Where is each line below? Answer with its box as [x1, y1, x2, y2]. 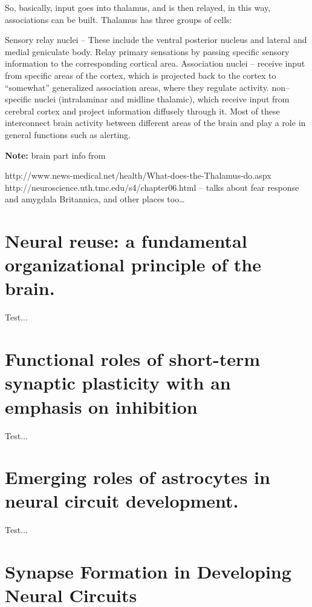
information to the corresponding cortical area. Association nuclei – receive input [5, 57, 305, 70]
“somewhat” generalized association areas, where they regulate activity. [5, 81, 269, 93]
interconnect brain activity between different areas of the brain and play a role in [5, 116, 306, 129]
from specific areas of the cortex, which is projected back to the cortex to [5, 68, 276, 81]
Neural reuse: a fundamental [5, 228, 247, 253]
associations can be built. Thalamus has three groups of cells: [5, 13, 232, 25]
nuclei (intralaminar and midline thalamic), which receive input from [34, 93, 290, 105]
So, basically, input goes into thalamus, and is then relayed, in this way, [5, 1, 271, 13]
